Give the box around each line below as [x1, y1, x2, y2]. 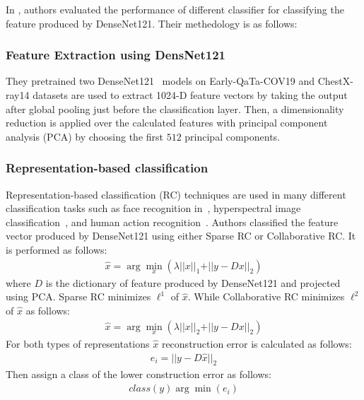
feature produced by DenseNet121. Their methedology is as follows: [6, 16, 298, 30]
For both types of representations [6, 336, 150, 351]
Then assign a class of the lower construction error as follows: [6, 367, 271, 382]
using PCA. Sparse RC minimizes [6, 289, 151, 304]
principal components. [184, 129, 281, 143]
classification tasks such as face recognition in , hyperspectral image [6, 201, 301, 216]
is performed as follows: [6, 242, 107, 257]
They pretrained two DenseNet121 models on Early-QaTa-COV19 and [6, 73, 315, 88]
